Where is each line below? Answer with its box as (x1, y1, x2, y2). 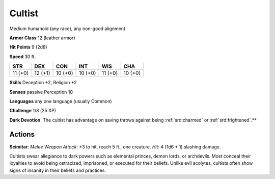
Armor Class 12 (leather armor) (9, 35, 75, 41)
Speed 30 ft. (9, 54, 36, 60)
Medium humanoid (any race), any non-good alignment (9, 25, 126, 32)
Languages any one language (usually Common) (9, 98, 112, 104)
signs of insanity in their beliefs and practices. (9, 167, 106, 173)
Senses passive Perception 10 (9, 89, 73, 95)
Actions (9, 130, 35, 139)
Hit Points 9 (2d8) (9, 44, 48, 50)
